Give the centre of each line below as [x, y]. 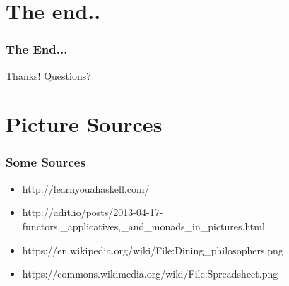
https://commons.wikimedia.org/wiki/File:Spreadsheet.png [150, 274]
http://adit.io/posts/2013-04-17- [93, 212]
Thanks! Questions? [48, 75]
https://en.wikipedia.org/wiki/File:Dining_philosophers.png [153, 250]
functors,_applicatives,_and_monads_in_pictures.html [143, 226]
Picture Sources [84, 124]
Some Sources [46, 162]
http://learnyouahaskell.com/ [86, 188]
